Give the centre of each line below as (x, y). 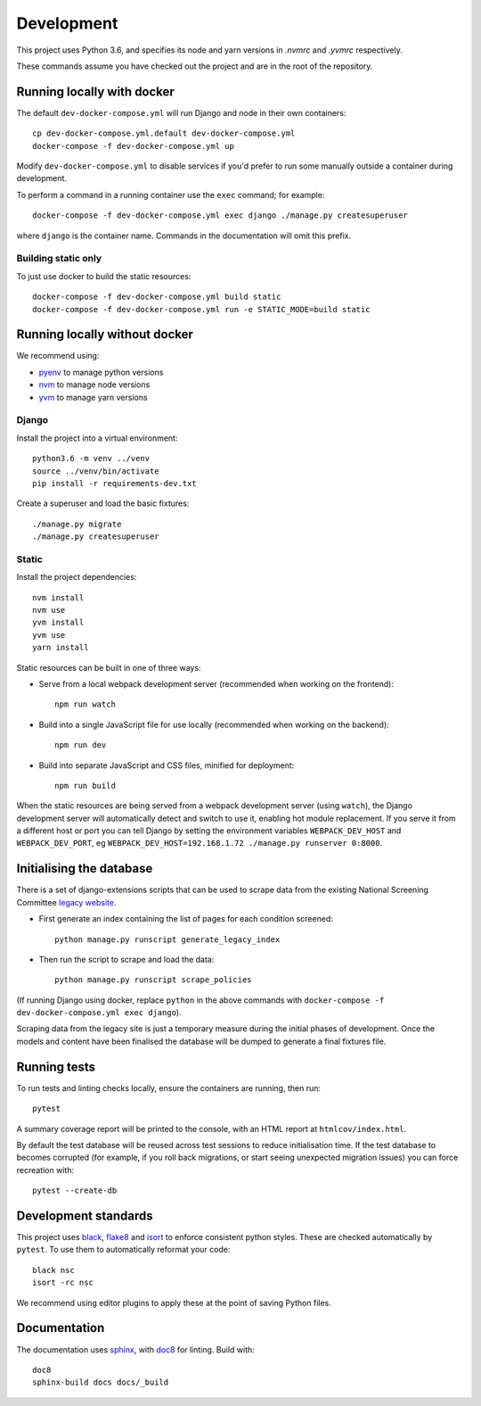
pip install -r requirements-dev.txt (115, 483)
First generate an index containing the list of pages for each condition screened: (186, 919)
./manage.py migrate (77, 524)
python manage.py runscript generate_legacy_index (167, 939)
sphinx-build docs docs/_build (101, 1382)
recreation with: (45, 1170)
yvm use (49, 635)
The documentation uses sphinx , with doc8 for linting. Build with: (136, 1349)
